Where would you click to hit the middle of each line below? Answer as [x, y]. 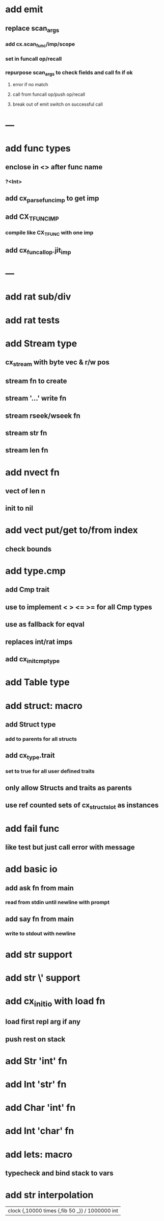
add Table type [37, 682]
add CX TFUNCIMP [32, 218]
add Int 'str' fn [36, 1085]
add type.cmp [36, 571]
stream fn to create [36, 381]
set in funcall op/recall [34, 59]
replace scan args [32, 29]
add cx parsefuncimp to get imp [52, 199]
